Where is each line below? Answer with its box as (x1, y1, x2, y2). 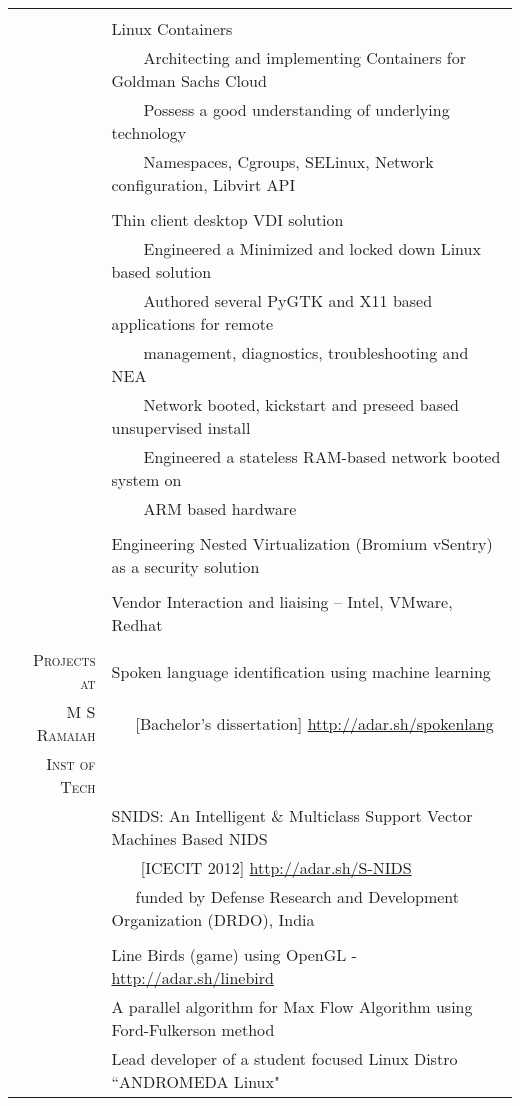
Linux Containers (111, 17, 233, 40)
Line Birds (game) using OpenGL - (111, 943, 357, 966)
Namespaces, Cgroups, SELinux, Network (143, 150, 434, 173)
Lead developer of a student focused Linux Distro (111, 1047, 458, 1070)
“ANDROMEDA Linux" (111, 1070, 280, 1093)
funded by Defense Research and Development (135, 885, 460, 908)
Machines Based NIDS (111, 827, 268, 850)
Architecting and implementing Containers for (143, 46, 466, 69)
